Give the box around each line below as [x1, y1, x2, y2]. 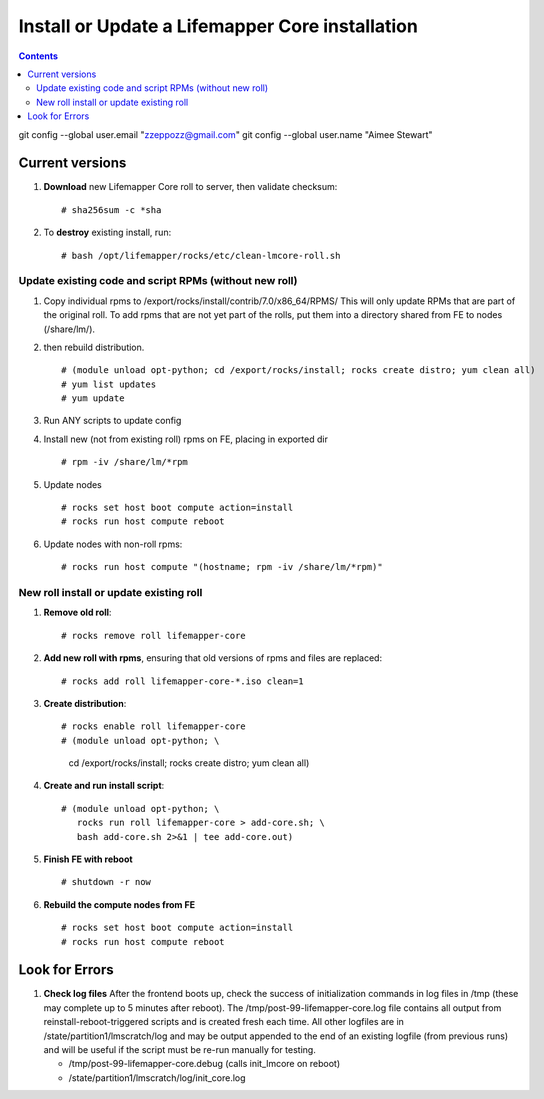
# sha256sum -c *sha [61, 204, 162, 215]
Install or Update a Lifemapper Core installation [18, 15, 419, 37]
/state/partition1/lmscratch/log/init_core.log [68, 1071, 246, 1084]
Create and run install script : [43, 780, 165, 792]
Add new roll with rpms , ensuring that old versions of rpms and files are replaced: [43, 652, 383, 664]
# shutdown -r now [61, 876, 152, 888]
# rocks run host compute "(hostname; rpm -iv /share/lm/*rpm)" [61, 561, 384, 573]
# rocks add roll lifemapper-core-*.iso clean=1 [61, 675, 304, 687]
